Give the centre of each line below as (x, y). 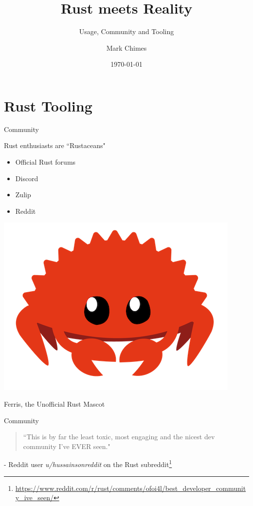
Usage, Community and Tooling (126, 31)
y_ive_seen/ (35, 497)
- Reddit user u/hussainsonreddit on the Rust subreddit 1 (88, 464)
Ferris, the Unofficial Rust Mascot (54, 404)
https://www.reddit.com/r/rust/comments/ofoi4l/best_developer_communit (131, 488)
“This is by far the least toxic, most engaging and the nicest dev (119, 437)
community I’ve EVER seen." (67, 446)
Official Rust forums (45, 162)
